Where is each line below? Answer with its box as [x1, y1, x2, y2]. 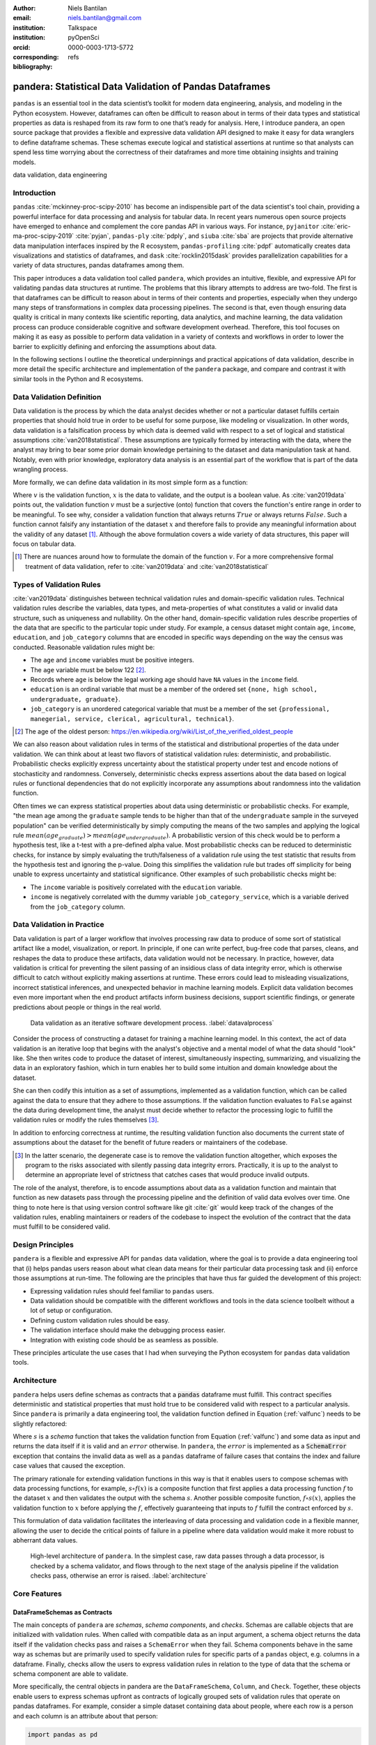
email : [13, 14, 31, 22]
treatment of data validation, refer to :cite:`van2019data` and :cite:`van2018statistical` [25, 562, 269, 570]
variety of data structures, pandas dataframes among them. [13, 261, 185, 269]
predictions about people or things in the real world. [13, 1002, 162, 1011]
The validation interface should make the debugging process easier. [30, 1326, 226, 1335]
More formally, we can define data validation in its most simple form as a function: [13, 478, 249, 487]
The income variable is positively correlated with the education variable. [30, 883, 243, 891]
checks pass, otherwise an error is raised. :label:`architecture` [30, 1571, 208, 1580]
